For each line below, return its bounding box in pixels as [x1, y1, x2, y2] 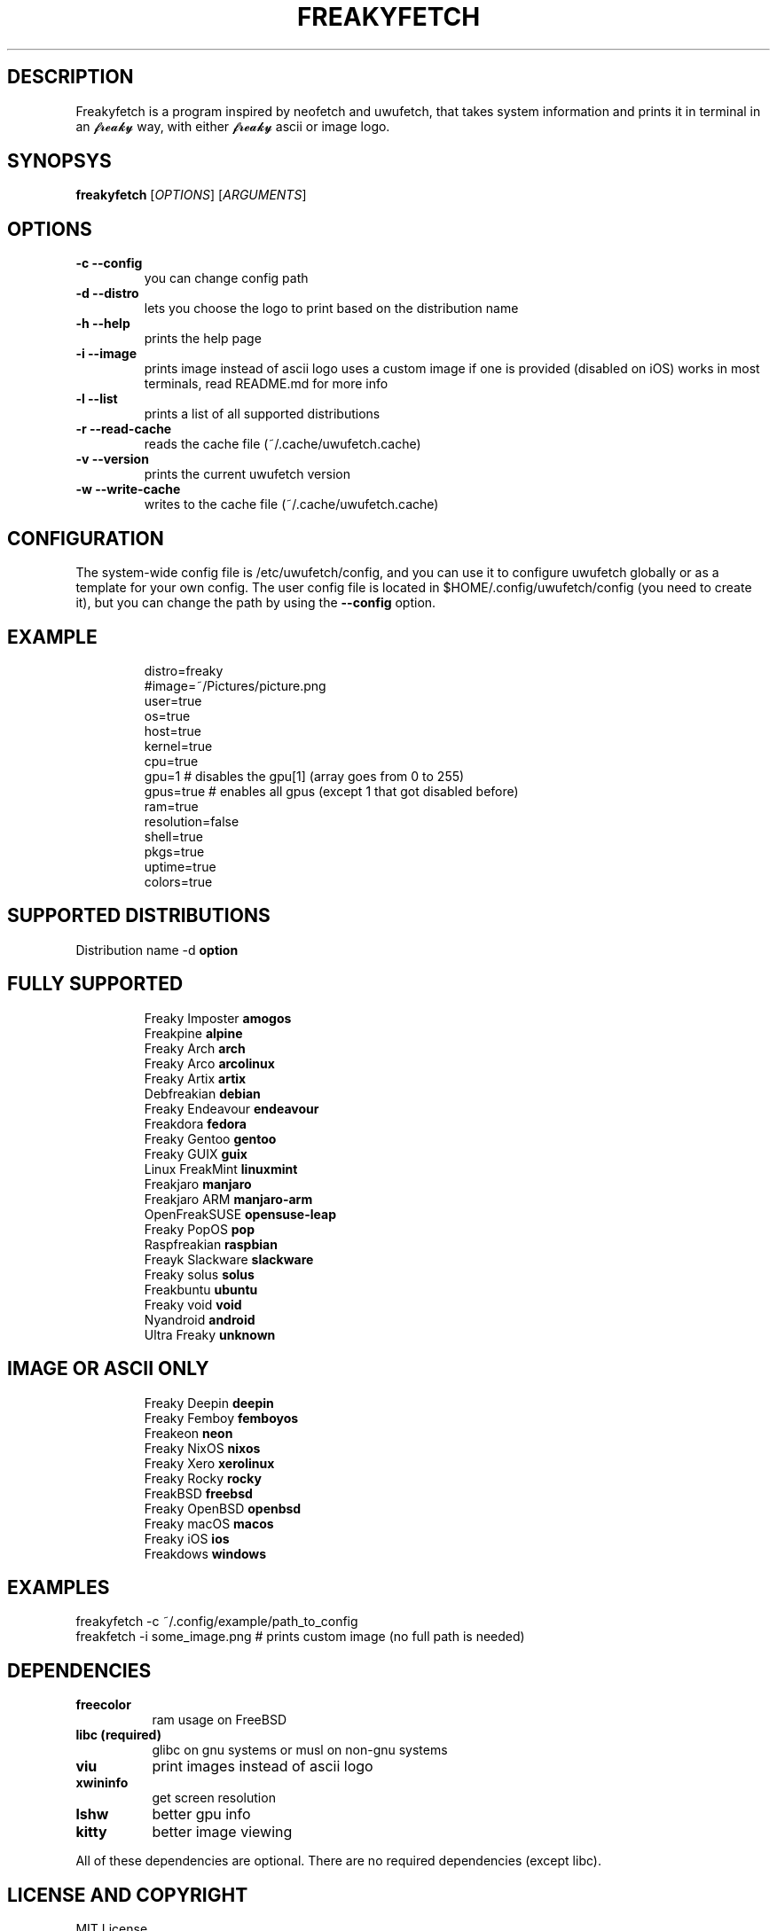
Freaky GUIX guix [144, 1145, 247, 1161]
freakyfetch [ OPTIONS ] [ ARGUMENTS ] [75, 187, 307, 203]
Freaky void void [144, 1296, 242, 1312]
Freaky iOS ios [144, 1530, 230, 1546]
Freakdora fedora [144, 1115, 247, 1131]
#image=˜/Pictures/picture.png [144, 677, 326, 693]
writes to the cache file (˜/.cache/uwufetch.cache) [144, 496, 439, 512]
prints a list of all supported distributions [144, 406, 381, 422]
